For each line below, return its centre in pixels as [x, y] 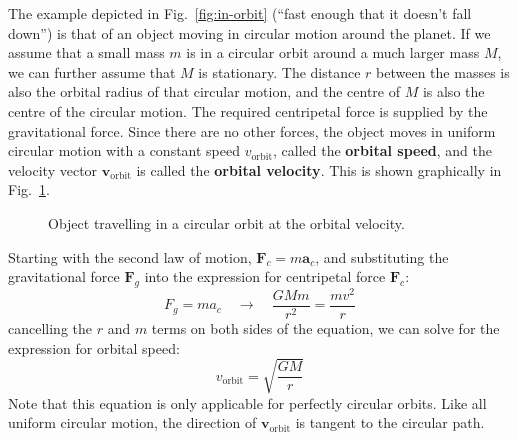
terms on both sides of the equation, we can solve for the [325, 328]
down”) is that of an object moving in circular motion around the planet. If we [249, 32]
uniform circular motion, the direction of [132, 422]
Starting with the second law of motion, [130, 256]
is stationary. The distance [279, 71]
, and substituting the [382, 256]
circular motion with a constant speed [124, 150]
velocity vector [53, 169]
